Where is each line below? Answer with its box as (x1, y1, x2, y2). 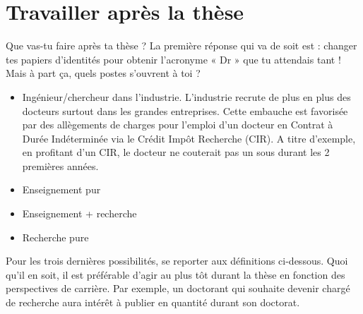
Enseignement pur (22, 182, 101, 197)
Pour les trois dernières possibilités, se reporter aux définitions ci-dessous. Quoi (6, 253, 348, 268)
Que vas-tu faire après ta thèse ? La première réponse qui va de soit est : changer (6, 38, 357, 53)
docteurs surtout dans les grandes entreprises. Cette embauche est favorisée (22, 103, 348, 118)
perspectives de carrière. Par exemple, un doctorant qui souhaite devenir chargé (6, 281, 350, 296)
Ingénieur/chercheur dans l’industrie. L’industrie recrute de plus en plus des (22, 89, 351, 104)
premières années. (22, 158, 99, 173)
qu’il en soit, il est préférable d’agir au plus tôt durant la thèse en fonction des (6, 267, 345, 282)
